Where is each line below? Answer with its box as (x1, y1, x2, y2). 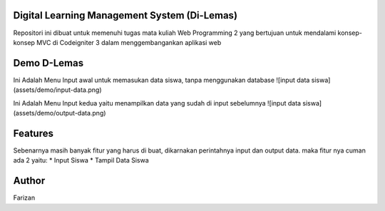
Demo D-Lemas (13, 57, 84, 69)
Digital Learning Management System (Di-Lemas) (13, 9, 238, 21)
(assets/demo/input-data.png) (13, 86, 102, 94)
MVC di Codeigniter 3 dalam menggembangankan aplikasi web (36, 38, 222, 46)
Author (13, 175, 46, 187)
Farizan (13, 193, 36, 202)
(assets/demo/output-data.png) (13, 108, 106, 117)
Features (13, 127, 53, 139)
